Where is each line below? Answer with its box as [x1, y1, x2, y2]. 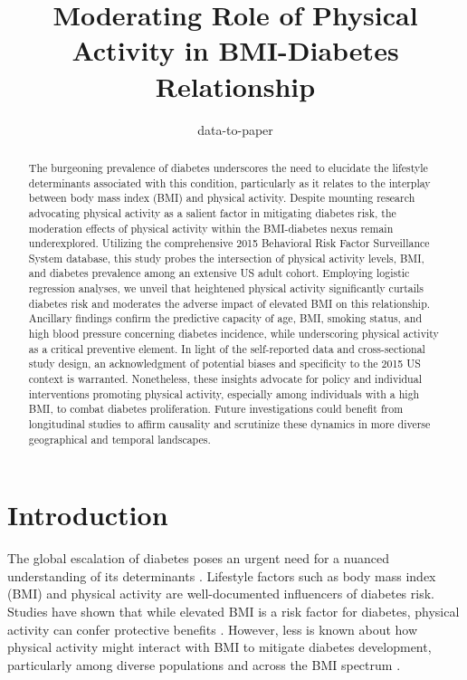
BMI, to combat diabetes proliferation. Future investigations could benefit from [28, 401, 404, 417]
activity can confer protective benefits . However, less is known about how [7, 619, 418, 638]
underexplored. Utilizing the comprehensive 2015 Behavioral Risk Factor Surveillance [28, 235, 430, 251]
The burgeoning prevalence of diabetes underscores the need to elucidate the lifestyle [28, 159, 428, 175]
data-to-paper [197, 120, 273, 139]
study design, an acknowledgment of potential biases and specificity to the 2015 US [28, 356, 421, 371]
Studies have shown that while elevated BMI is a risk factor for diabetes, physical [7, 602, 460, 621]
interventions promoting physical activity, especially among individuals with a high [28, 386, 420, 401]
